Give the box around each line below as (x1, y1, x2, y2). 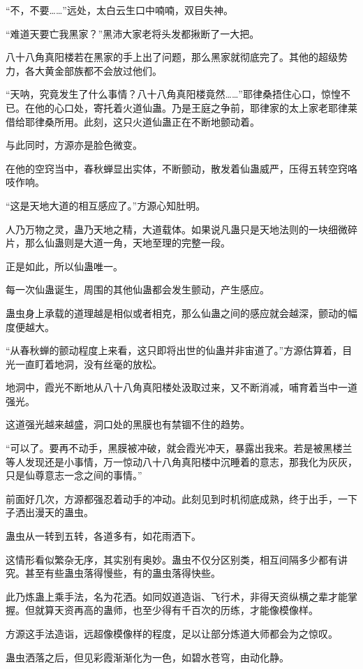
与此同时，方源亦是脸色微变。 (6, 138, 142, 152)
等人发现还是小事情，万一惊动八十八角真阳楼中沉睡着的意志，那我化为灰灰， (6, 454, 357, 469)
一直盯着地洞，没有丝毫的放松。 (15, 356, 162, 371)
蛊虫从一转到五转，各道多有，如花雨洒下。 (6, 529, 201, 543)
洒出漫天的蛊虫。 (15, 505, 94, 520)
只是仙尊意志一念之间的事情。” (6, 468, 142, 483)
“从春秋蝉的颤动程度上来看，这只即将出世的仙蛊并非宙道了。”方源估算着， (6, 343, 343, 358)
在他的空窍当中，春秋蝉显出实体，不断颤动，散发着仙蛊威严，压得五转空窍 (6, 161, 348, 175)
